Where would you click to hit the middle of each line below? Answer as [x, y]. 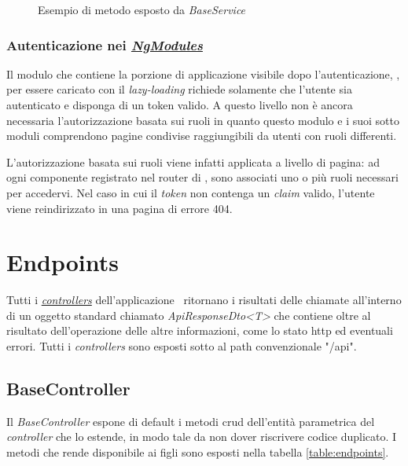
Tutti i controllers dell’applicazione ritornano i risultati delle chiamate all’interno [204, 300]
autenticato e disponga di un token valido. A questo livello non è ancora [180, 105]
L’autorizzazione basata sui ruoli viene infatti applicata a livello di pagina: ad [193, 161]
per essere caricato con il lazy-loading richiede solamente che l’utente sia [179, 89]
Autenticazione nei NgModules [105, 44]
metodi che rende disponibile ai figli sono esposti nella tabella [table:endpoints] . [198, 452]
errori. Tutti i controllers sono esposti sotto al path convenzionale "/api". [182, 346]
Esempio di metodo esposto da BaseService [142, 9]
